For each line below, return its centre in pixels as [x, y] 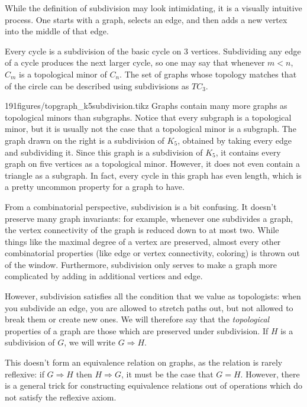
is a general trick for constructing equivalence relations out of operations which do [153, 385]
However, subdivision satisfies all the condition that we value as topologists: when [153, 296]
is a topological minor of [63, 74]
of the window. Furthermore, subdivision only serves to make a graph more [141, 264]
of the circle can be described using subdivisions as [97, 85]
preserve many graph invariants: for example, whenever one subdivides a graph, [149, 218]
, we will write [90, 342]
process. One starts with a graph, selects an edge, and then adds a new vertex [146, 19]
